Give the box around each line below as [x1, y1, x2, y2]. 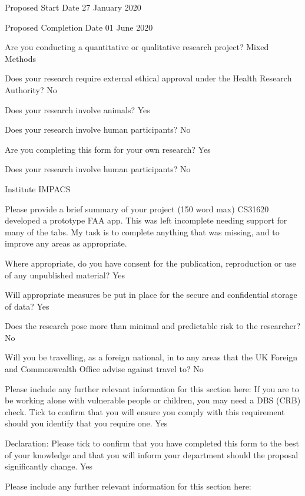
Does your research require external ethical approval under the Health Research [5, 72, 292, 84]
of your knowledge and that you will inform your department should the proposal [5, 448, 299, 461]
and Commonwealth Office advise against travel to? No [5, 363, 204, 375]
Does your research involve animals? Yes [5, 103, 150, 116]
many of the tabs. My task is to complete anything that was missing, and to [5, 225, 280, 238]
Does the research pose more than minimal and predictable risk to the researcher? [5, 320, 301, 332]
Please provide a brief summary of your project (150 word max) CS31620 [5, 202, 269, 215]
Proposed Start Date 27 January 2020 [5, 1, 141, 13]
